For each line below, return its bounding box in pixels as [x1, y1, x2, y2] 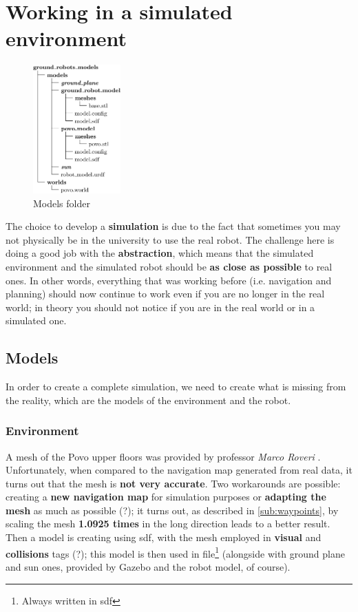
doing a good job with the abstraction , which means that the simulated [6, 246, 314, 260]
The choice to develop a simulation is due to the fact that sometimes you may [6, 219, 341, 233]
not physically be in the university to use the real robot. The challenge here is [6, 232, 335, 246]
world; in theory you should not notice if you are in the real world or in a [6, 299, 315, 314]
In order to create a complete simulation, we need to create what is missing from [6, 379, 346, 394]
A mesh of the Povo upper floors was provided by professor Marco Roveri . [6, 449, 321, 463]
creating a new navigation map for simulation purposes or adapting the [6, 489, 326, 504]
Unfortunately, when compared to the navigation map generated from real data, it [6, 463, 352, 477]
